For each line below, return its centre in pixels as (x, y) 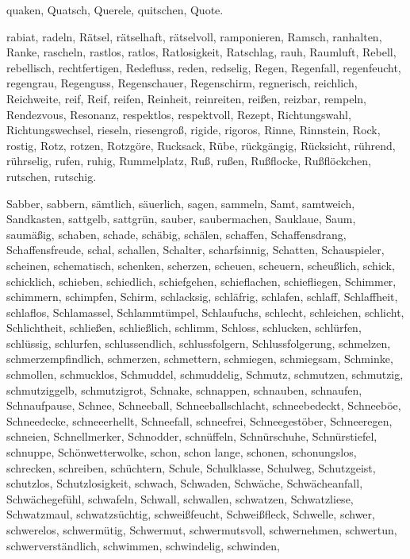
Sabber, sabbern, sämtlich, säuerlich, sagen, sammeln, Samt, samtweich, (181, 203)
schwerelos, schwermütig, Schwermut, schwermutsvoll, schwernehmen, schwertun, (202, 530)
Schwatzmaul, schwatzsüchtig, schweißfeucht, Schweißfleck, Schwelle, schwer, (191, 514)
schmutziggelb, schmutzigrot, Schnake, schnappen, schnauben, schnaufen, (184, 389)
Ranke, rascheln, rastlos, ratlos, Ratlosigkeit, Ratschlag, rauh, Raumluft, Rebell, (201, 52)
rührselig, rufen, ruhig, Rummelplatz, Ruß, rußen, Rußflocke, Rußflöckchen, (189, 161)
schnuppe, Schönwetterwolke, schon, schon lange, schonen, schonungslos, (182, 452)
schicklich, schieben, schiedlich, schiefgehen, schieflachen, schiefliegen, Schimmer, (201, 281)
